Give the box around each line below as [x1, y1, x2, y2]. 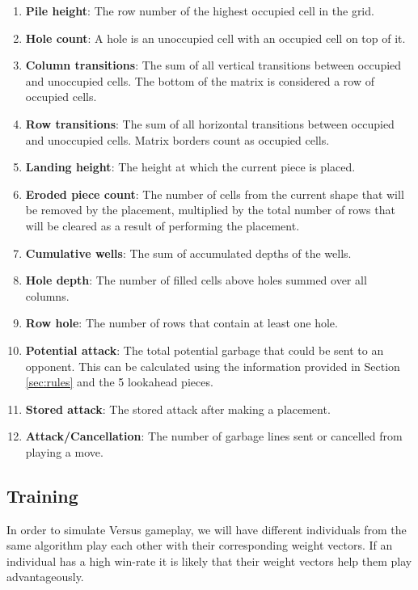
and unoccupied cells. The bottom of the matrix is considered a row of [25, 72, 375, 89]
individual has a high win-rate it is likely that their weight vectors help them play [6, 552, 412, 569]
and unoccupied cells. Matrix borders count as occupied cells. [25, 131, 330, 148]
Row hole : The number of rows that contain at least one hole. [25, 314, 338, 331]
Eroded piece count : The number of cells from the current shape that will [25, 185, 404, 202]
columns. [25, 287, 70, 304]
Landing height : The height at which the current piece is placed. [25, 158, 356, 175]
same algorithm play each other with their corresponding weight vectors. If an [6, 537, 393, 554]
